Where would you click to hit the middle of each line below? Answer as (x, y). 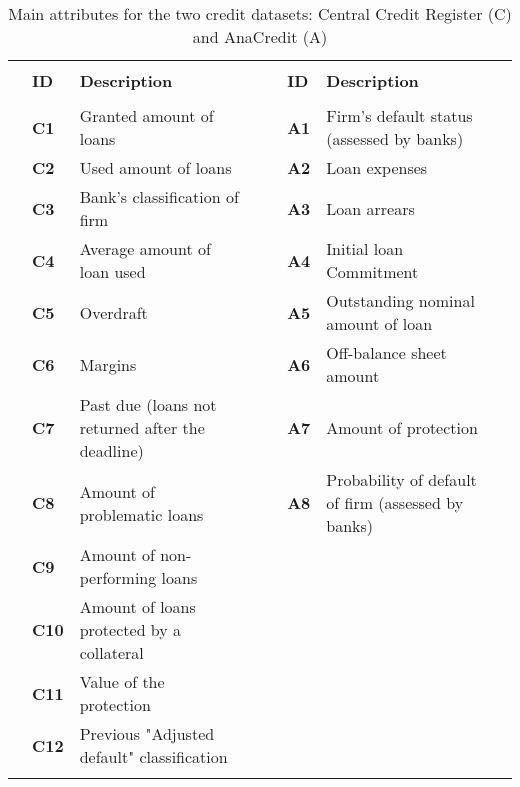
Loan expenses (377, 167)
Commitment (372, 271)
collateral (111, 652)
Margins (108, 364)
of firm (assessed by (395, 502)
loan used (112, 271)
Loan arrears (370, 208)
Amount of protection (402, 427)
